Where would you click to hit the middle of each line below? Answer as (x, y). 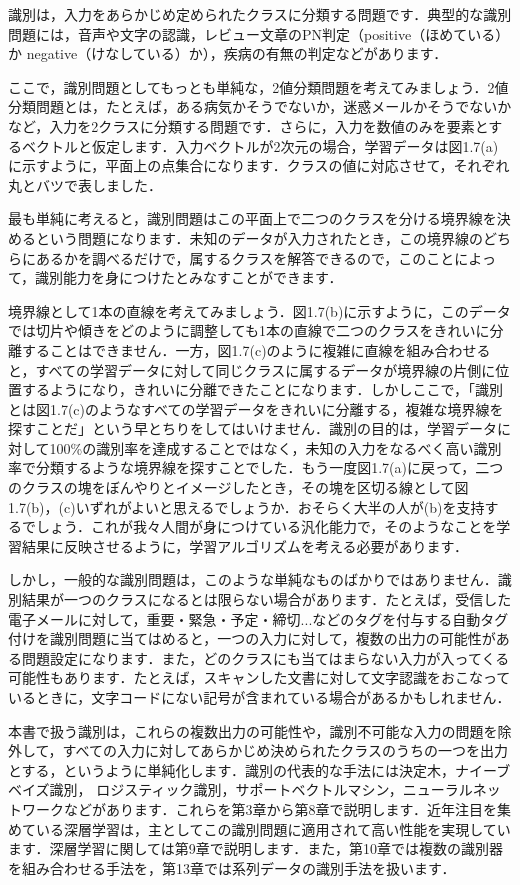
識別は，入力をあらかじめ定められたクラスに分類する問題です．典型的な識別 (260, 14)
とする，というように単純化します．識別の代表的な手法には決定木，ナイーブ (259, 769)
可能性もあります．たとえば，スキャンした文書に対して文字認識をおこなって (259, 677)
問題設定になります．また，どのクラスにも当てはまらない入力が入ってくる (265, 657)
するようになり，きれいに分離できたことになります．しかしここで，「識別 (262, 389)
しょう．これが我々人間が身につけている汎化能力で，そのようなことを (266, 526)
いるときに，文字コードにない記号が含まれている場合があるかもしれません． (259, 697)
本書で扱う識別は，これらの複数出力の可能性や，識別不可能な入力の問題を (253, 730)
